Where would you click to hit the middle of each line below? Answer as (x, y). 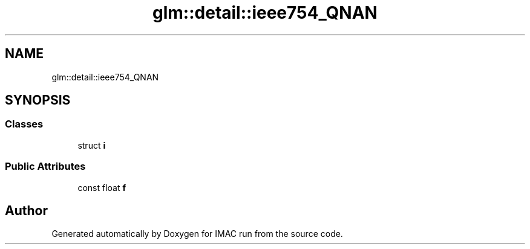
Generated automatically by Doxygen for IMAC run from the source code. (197, 234)
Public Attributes (45, 167)
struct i (92, 145)
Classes (24, 124)
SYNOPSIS (38, 100)
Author (26, 210)
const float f (102, 187)
